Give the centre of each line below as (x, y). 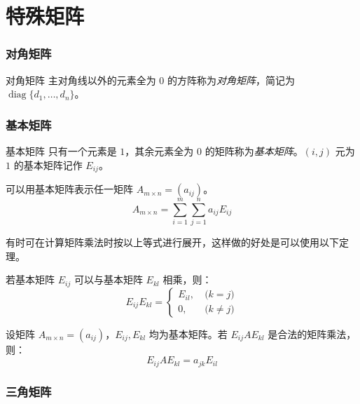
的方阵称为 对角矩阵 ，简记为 (231, 80)
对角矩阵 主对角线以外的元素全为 (81, 80)
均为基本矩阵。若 (188, 334)
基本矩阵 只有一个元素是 (61, 151)
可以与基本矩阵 (108, 280)
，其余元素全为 (159, 151)
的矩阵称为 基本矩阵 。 (254, 151)
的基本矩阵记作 (48, 164)
